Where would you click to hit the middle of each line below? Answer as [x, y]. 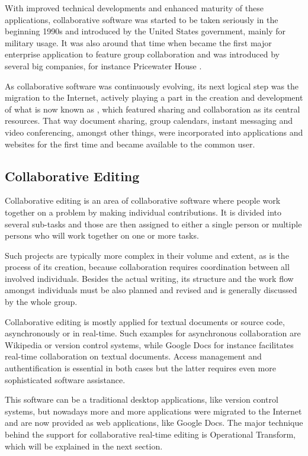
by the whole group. [41, 302]
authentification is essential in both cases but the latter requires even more [140, 368]
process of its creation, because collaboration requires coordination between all [147, 267]
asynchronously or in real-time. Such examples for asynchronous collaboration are [153, 333]
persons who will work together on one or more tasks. [102, 235]
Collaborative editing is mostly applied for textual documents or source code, [145, 321]
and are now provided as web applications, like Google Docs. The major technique [154, 423]
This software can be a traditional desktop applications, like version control [142, 399]
